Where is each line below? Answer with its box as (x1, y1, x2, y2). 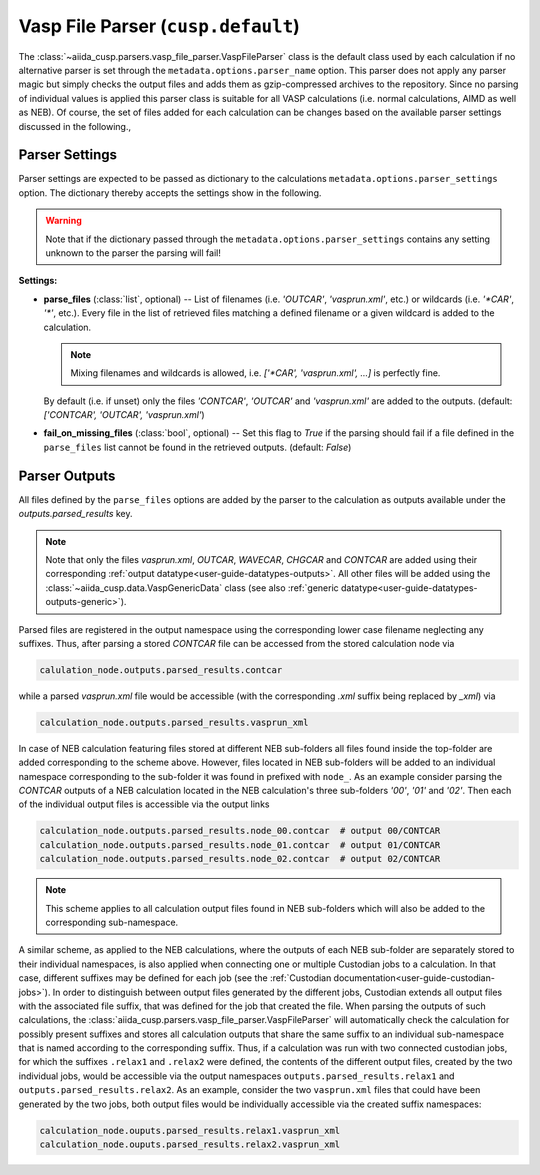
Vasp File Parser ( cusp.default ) (18, 15, 300, 37)
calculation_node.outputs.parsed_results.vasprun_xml (39, 716, 309, 728)
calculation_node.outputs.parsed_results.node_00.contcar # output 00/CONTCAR (39, 825, 441, 837)
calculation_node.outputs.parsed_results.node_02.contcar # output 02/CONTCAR (39, 853, 441, 865)
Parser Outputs (18, 467, 116, 484)
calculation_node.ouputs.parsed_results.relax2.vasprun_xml (39, 1139, 341, 1150)
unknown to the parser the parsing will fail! (45, 246, 222, 259)
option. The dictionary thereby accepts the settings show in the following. (18, 186, 322, 199)
